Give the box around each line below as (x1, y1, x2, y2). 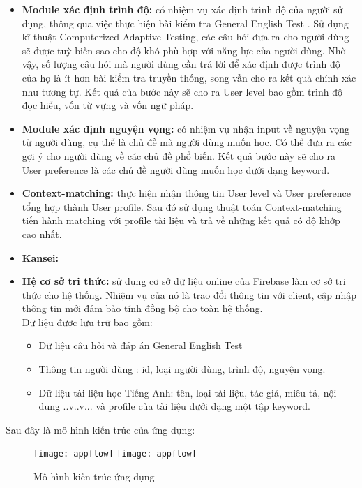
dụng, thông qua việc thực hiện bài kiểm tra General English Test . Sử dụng (22, 15, 349, 30)
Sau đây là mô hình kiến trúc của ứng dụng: (6, 422, 195, 436)
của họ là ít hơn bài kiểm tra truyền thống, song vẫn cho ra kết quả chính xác (22, 70, 356, 84)
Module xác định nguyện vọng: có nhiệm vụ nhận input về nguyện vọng (22, 121, 350, 135)
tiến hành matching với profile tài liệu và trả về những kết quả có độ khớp (22, 213, 340, 228)
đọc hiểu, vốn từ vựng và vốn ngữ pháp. (22, 98, 194, 112)
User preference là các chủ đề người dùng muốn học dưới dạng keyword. (22, 162, 330, 177)
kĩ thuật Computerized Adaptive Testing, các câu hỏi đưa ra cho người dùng (22, 29, 349, 44)
